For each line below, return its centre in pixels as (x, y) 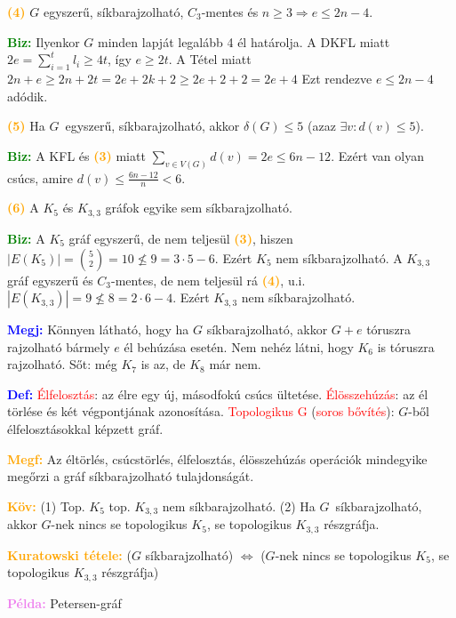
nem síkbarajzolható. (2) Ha (239, 506)
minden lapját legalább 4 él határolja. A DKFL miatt (244, 41)
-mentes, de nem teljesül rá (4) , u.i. (208, 280)
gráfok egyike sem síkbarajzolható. (199, 208)
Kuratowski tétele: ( (69, 554)
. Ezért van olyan (377, 155)
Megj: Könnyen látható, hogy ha (98, 329)
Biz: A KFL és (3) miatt (76, 155)
